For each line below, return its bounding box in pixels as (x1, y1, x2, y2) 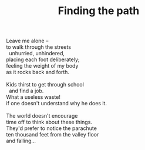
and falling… (6, 137, 36, 145)
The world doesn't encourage (6, 112, 78, 119)
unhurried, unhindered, (8, 50, 65, 57)
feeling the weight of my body (6, 62, 79, 69)
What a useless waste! (6, 94, 60, 101)
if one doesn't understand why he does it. (6, 100, 107, 107)
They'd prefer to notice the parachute (6, 125, 97, 132)
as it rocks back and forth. (6, 69, 69, 76)
